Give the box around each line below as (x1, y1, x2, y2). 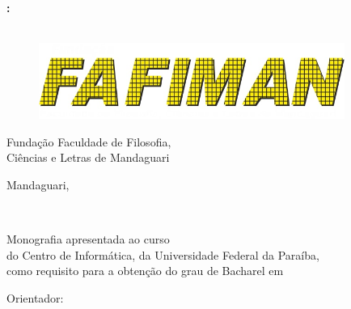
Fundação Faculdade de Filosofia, (6, 133, 171, 150)
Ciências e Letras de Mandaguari (6, 149, 170, 166)
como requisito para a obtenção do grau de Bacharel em (6, 262, 284, 279)
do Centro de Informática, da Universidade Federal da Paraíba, (6, 246, 319, 263)
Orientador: (6, 289, 64, 306)
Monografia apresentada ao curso (6, 231, 170, 248)
